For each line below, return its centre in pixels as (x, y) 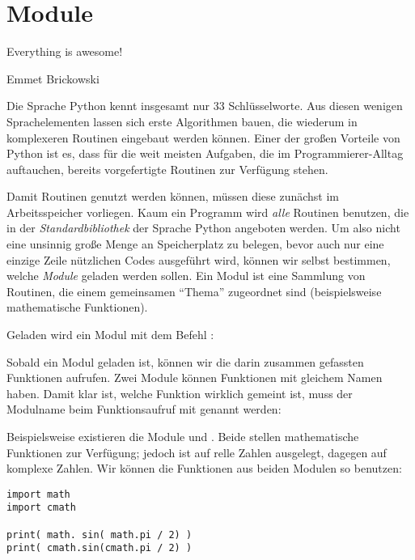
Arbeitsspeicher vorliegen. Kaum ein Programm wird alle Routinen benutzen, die (208, 212)
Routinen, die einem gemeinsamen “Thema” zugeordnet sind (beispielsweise (194, 291)
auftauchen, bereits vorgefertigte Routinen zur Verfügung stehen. (167, 169)
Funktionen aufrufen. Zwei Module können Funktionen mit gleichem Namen (195, 378)
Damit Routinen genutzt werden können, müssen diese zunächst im (173, 196)
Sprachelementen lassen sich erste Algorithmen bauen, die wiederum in (182, 121)
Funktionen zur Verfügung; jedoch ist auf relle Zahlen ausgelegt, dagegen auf (197, 452)
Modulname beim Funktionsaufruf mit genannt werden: (144, 409)
